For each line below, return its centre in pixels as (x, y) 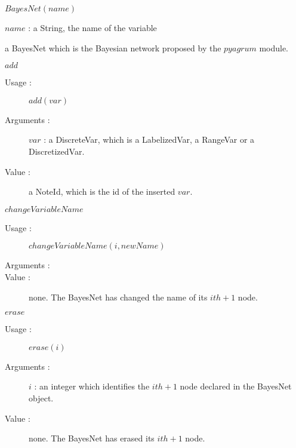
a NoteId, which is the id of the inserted (102, 191)
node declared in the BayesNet (236, 386)
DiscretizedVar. (57, 151)
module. (274, 47)
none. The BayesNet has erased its (92, 438)
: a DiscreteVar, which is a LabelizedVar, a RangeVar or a (149, 139)
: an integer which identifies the (92, 386)
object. (41, 398)
